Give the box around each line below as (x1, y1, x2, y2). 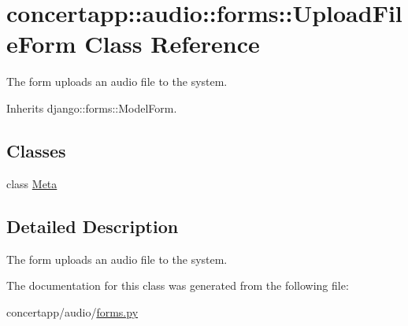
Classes (6, 138, 66, 162)
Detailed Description (6, 213, 179, 238)
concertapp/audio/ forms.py (6, 303, 139, 320)
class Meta (6, 175, 57, 191)
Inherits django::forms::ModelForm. (6, 99, 177, 116)
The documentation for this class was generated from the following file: (6, 277, 349, 294)
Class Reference (84, 28, 260, 60)
